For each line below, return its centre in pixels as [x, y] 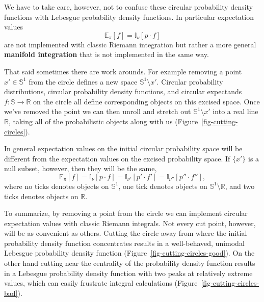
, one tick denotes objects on [163, 186]
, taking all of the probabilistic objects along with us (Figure [103, 121]
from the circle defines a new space [83, 81]
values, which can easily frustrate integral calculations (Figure [101, 283]
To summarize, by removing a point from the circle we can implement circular [126, 213]
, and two [240, 186]
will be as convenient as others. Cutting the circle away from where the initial [126, 233]
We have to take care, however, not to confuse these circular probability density [129, 7]
